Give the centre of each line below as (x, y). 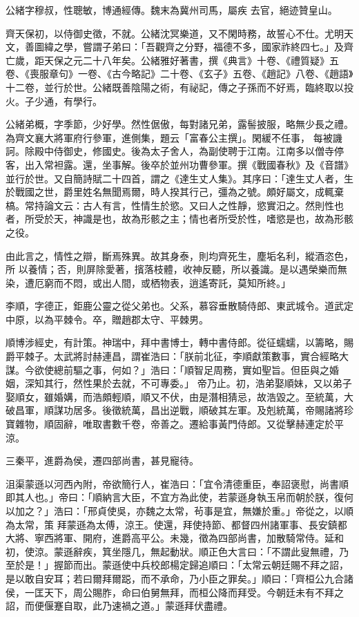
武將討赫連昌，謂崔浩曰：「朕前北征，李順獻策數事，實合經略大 (206, 356)
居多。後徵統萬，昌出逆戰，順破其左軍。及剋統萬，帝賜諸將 (208, 410)
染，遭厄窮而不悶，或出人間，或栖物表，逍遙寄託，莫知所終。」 (148, 282)
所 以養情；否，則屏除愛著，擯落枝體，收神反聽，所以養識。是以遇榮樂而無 (176, 269)
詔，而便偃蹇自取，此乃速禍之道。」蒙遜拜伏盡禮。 (119, 606)
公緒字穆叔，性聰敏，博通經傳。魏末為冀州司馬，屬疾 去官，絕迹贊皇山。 (172, 10)
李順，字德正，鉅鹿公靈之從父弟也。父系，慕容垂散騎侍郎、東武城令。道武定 (179, 306)
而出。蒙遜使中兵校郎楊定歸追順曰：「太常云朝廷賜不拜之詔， (211, 565)
